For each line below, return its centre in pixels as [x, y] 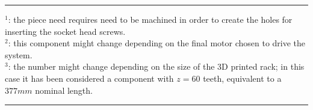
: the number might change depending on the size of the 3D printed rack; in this [156, 66]
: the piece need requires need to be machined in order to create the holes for [150, 19]
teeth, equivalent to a [242, 78]
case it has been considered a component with [89, 78]
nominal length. [64, 90]
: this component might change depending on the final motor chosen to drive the [157, 43]
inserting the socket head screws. [65, 31]
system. [19, 54]
